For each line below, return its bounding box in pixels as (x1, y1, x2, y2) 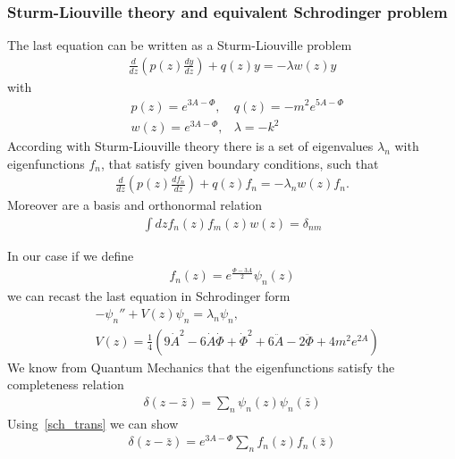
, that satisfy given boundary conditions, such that (101, 154, 379, 172)
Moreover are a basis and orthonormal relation (7, 196, 263, 214)
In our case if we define (7, 246, 134, 264)
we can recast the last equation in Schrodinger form (7, 287, 291, 305)
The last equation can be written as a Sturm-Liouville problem (7, 36, 352, 54)
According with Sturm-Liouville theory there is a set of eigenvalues (7, 137, 374, 155)
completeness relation (7, 375, 124, 394)
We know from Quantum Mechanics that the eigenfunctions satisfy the (7, 357, 395, 376)
